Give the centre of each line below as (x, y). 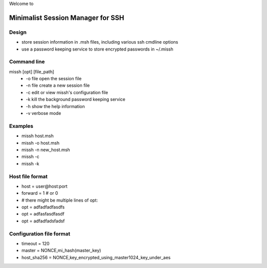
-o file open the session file (54, 79)
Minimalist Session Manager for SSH (67, 18)
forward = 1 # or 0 (40, 193)
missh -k (30, 163)
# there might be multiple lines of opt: (60, 200)
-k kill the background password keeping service (76, 100)
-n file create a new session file (58, 85)
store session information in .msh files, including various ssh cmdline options (100, 42)
